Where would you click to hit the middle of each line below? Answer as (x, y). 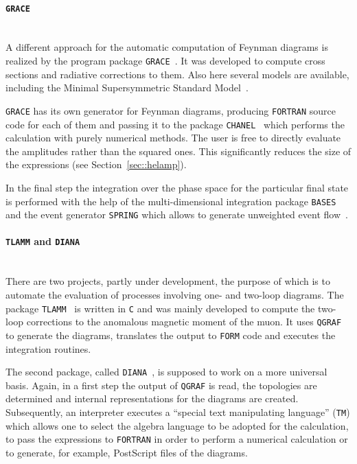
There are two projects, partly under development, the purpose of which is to (168, 281)
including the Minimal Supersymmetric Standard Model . (127, 88)
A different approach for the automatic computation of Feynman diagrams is (167, 47)
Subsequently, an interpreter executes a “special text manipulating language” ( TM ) (178, 412)
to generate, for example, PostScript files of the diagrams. (127, 452)
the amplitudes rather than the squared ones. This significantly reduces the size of (178, 151)
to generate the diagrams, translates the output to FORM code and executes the (171, 335)
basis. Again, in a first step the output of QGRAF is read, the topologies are (161, 385)
